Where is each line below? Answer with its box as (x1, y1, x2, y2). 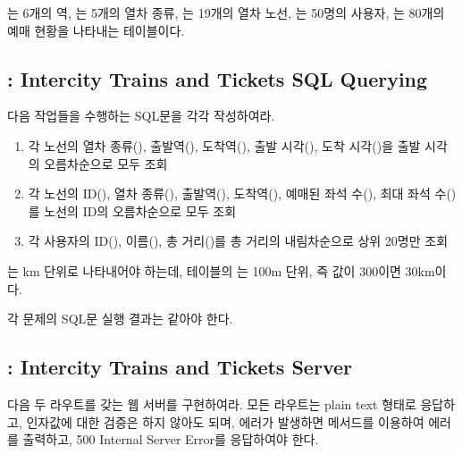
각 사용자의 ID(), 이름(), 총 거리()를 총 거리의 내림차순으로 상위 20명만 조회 (28, 231, 449, 250)
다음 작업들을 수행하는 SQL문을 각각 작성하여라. (7, 106, 275, 125)
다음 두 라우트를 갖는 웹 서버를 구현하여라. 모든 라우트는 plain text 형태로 (7, 394, 416, 413)
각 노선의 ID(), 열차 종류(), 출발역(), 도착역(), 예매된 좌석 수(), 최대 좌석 (28, 184, 431, 203)
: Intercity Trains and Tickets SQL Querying (7, 64, 428, 92)
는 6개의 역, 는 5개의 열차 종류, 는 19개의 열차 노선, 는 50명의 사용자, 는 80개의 (7, 4, 445, 21)
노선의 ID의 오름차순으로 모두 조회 (44, 201, 237, 220)
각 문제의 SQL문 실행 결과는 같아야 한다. (7, 309, 233, 328)
